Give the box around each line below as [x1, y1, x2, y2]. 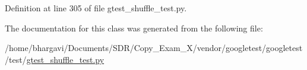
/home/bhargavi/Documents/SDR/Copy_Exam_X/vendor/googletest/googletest [5, 42, 303, 54]
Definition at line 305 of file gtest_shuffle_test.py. [5, 2, 187, 14]
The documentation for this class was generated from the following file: [5, 21, 263, 34]
